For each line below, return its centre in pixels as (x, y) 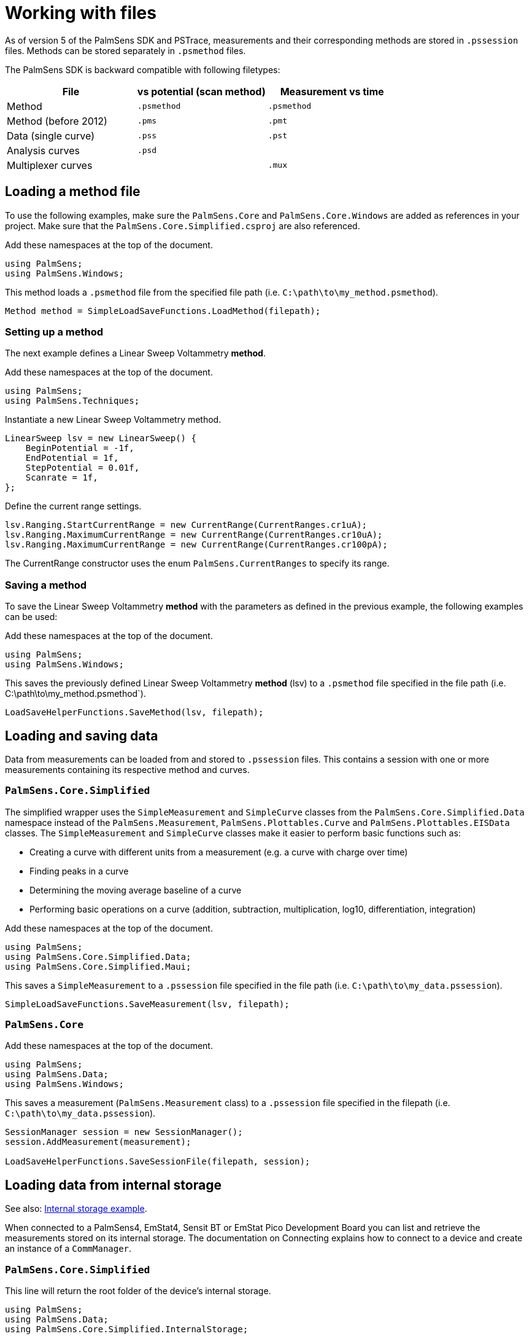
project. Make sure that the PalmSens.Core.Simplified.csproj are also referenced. (183, 226)
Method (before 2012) (57, 121)
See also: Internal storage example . (76, 1209)
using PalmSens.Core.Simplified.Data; (98, 956)
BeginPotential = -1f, (80, 448)
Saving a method (46, 585)
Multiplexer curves (50, 165)
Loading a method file (73, 192)
